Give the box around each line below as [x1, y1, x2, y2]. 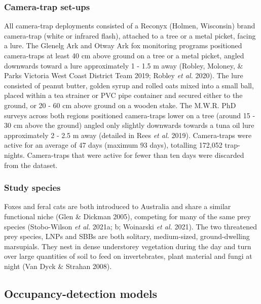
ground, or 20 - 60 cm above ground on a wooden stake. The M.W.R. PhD [4, 99, 236, 110]
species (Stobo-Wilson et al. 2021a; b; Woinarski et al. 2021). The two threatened [4, 221, 257, 231]
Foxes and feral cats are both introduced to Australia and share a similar [4, 201, 231, 212]
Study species [4, 181, 61, 194]
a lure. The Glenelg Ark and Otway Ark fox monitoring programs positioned [4, 40, 242, 51]
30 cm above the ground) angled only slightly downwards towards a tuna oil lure [4, 120, 254, 130]
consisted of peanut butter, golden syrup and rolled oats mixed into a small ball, [4, 80, 254, 90]
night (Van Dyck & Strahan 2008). [4, 260, 112, 271]
